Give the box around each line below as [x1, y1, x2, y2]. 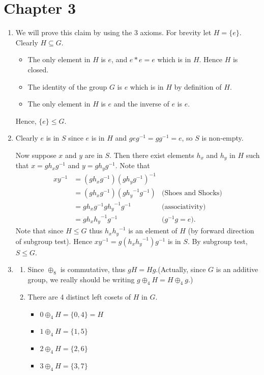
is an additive [216, 264, 258, 275]
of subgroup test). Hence [15, 235, 93, 246]
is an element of [128, 225, 178, 236]
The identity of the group [27, 81, 107, 92]
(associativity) [162, 203, 206, 210]
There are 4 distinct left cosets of [27, 291, 131, 302]
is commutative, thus [60, 264, 126, 275]
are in [84, 149, 103, 160]
